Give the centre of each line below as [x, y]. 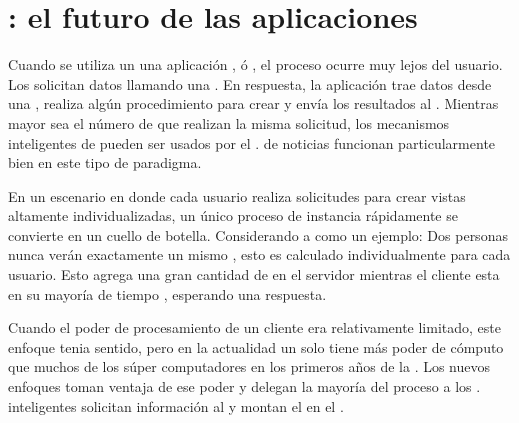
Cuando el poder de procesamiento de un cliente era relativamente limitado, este [254, 327]
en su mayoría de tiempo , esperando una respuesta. [167, 293]
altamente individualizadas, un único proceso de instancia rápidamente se [233, 215]
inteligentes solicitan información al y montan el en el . [176, 405]
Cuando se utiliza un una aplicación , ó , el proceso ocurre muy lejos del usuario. [255, 64]
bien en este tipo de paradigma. [105, 162]
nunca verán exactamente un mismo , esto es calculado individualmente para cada [259, 254]
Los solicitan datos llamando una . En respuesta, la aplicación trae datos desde [250, 83]
